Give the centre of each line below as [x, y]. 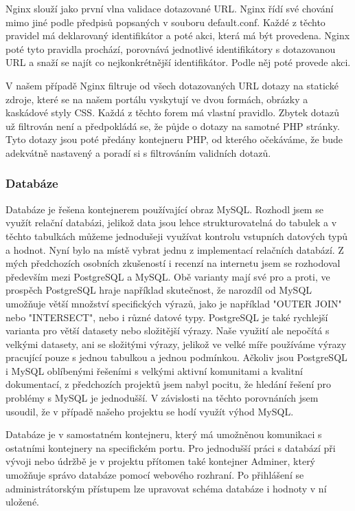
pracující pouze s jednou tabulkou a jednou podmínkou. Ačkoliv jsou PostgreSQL [176, 357]
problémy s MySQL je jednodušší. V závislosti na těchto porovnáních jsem [162, 398]
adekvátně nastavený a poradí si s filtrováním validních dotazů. [138, 152]
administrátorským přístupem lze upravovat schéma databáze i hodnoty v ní [166, 488]
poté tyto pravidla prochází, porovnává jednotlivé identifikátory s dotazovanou [171, 48]
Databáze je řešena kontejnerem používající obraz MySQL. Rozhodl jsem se [164, 209]
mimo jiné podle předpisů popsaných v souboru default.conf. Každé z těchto [165, 22]
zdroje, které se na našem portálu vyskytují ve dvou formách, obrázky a [157, 99]
